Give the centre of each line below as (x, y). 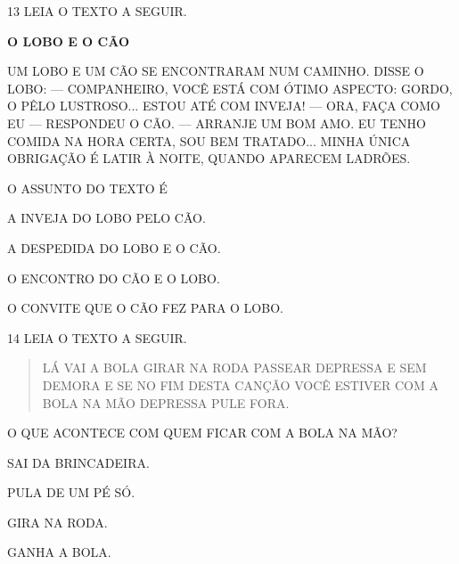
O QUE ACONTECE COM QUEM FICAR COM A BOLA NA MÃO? (202, 433)
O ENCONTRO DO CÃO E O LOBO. (114, 278)
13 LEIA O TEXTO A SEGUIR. (97, 11)
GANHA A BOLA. (59, 552)
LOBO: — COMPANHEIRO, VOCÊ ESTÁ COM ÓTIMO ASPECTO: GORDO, (230, 88)
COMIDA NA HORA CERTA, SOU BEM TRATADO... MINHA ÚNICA (209, 140)
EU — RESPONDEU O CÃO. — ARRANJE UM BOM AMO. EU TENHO (217, 123)
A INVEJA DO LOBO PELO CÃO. (107, 218)
